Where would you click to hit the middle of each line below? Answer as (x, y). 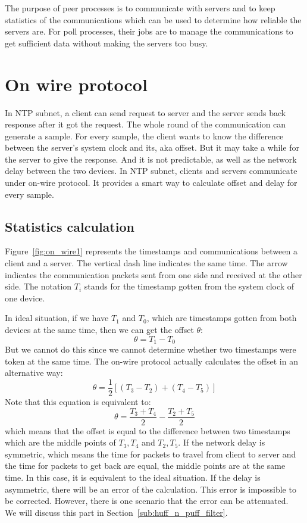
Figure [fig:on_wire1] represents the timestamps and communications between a (151, 251)
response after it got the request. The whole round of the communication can (145, 124)
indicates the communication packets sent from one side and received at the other (153, 274)
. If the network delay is (222, 442)
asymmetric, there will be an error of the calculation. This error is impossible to (151, 489)
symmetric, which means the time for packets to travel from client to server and (151, 454)
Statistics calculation (70, 226)
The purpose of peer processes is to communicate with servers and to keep (140, 8)
